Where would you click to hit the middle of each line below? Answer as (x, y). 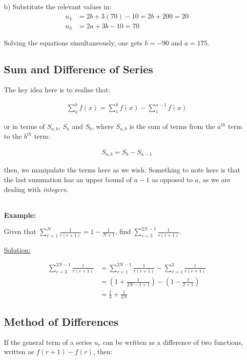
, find (123, 231)
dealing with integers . (36, 189)
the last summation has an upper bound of (68, 179)
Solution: (17, 249)
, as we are (214, 179)
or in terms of (24, 126)
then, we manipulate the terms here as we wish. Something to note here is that (122, 170)
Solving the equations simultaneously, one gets (73, 43)
